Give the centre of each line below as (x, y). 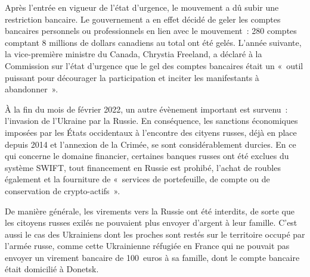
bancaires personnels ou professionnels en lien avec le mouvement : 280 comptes (151, 31)
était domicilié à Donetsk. (52, 269)
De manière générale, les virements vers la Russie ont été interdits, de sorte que (150, 211)
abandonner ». (32, 89)
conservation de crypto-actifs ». (63, 190)
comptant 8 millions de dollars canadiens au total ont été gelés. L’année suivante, (153, 42)
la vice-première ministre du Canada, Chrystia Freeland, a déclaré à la (134, 54)
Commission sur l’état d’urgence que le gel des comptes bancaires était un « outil (154, 65)
